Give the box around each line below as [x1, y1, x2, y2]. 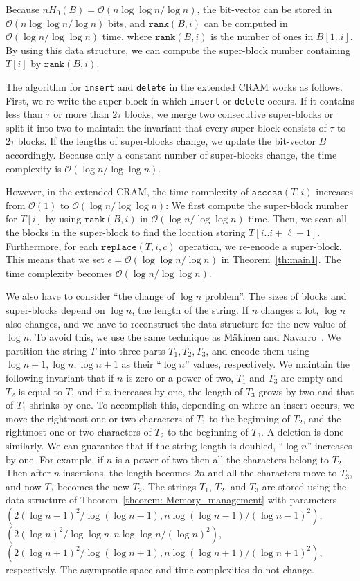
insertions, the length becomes [62, 465, 191, 480]
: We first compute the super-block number [165, 197, 348, 212]
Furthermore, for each [6, 238, 98, 253]
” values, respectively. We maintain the [184, 357, 350, 371]
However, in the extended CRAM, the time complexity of [6, 184, 249, 199]
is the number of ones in [210, 29, 314, 44]
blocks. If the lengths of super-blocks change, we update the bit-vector [17, 134, 316, 148]
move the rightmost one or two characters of [6, 411, 193, 425]
